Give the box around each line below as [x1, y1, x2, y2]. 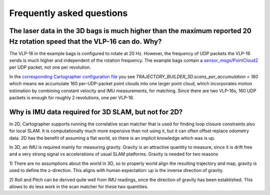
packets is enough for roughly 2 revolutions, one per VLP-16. [9, 95, 134, 100]
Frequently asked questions [9, 8, 128, 19]
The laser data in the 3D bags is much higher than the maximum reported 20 [9, 27, 252, 35]
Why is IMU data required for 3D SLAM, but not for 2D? [9, 108, 183, 116]
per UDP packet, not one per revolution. [9, 64, 91, 70]
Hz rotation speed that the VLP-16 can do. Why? [9, 37, 162, 46]
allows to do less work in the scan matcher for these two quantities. [9, 183, 148, 190]
